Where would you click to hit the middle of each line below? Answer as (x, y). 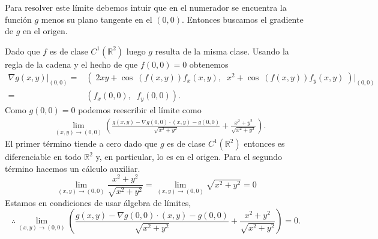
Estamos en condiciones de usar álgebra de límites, (98, 202)
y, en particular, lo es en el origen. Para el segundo (189, 157)
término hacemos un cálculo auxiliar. (73, 168)
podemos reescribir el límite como (140, 110)
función (18, 19)
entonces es (264, 143)
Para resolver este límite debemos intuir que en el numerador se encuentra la (146, 7)
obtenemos (209, 64)
